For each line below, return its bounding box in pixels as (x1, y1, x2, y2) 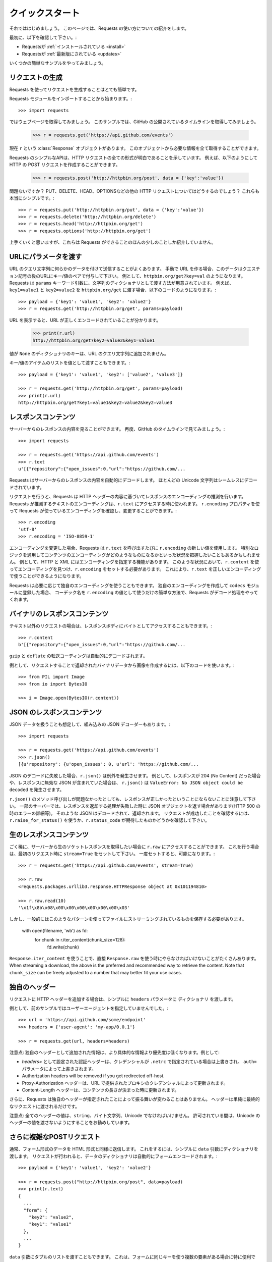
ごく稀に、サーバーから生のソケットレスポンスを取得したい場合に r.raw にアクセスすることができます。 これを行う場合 (9, 844, 259, 850)
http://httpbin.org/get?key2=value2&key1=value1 (32, 337, 155, 343)
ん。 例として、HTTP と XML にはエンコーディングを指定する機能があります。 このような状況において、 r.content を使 (9, 559, 259, 565)
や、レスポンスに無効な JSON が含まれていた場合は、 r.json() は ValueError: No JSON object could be (9, 779, 243, 785)
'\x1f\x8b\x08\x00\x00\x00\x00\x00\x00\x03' (18, 905, 130, 911)
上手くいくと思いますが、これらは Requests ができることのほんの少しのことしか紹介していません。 (9, 239, 216, 245)
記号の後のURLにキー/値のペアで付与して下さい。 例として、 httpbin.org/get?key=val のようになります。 (18, 273, 246, 279)
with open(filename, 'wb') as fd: (22, 927, 88, 933)
